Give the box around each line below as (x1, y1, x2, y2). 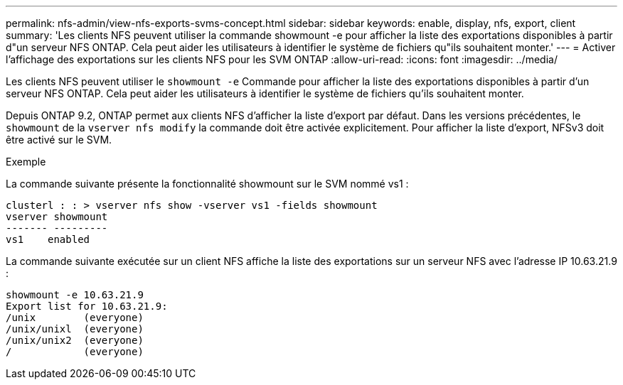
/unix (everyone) (6, 312, 144, 323)
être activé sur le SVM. (6, 134, 112, 146)
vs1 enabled (6, 234, 90, 245)
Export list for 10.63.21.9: (6, 300, 168, 312)
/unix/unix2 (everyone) (6, 335, 144, 346)
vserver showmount (6, 211, 108, 222)
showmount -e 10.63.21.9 (6, 289, 144, 300)
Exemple (6, 156, 46, 168)
